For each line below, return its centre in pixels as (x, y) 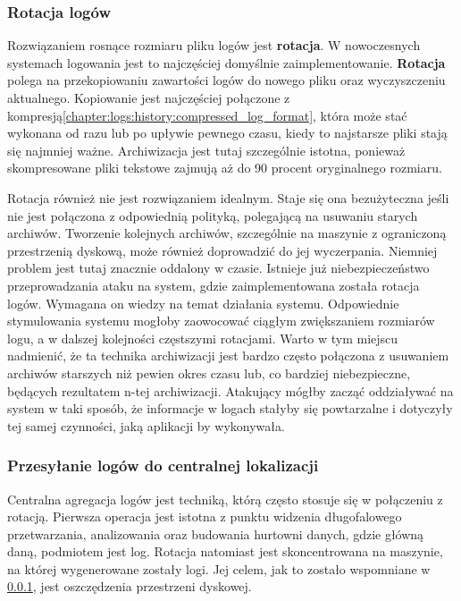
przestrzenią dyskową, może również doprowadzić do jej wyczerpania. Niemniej (222, 250)
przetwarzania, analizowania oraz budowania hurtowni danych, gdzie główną (216, 533)
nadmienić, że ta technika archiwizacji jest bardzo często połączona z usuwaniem (228, 356)
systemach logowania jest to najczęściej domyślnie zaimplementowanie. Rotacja (226, 62)
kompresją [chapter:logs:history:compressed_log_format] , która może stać (207, 115)
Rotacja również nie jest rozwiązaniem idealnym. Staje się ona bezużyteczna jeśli (228, 197)
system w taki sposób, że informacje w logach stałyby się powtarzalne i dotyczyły (230, 408)
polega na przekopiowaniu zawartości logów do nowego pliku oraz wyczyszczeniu (226, 80)
